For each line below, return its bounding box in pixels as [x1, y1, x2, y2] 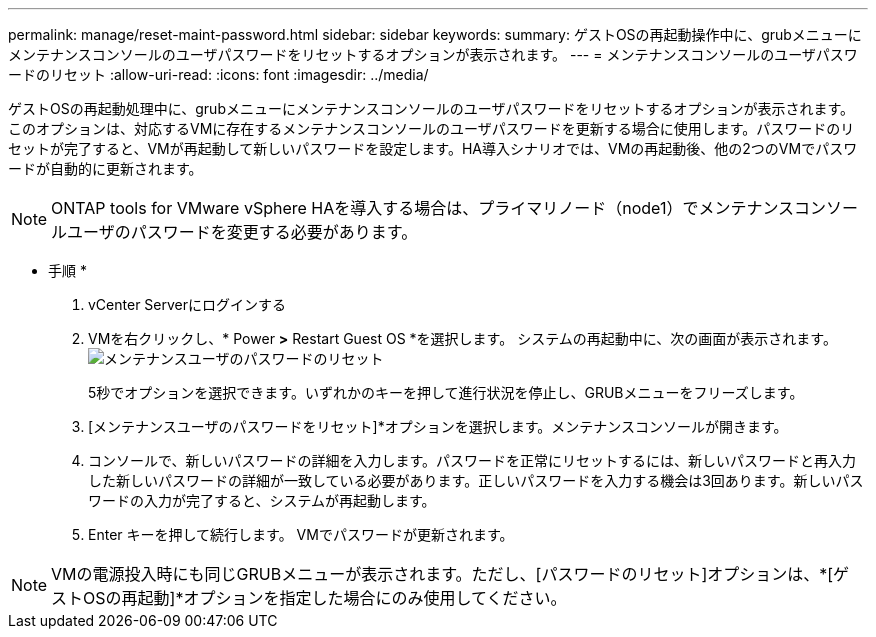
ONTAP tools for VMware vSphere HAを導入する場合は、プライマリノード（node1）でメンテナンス [51, 198, 795, 218]
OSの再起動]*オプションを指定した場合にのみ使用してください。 [83, 588, 567, 608]
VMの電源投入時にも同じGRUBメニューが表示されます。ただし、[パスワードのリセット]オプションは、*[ [51, 564, 834, 584]
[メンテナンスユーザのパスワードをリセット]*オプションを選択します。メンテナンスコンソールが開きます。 [88, 418, 788, 435]
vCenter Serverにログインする [88, 296, 287, 313]
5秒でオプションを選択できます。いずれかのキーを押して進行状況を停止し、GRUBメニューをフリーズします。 [88, 384, 804, 401]
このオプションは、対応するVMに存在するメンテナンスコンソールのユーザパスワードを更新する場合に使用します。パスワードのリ [8, 120, 855, 137]
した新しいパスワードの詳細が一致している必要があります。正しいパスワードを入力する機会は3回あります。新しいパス [88, 472, 864, 489]
